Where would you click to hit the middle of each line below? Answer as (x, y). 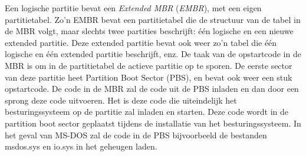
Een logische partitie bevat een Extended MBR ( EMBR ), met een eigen (133, 8)
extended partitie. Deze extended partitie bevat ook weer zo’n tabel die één (141, 42)
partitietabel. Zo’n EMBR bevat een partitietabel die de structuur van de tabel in (153, 19)
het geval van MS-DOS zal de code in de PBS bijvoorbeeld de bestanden (136, 135)
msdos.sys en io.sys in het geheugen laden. (81, 146)
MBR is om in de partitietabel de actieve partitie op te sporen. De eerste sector (149, 65)
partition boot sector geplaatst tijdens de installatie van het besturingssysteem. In (153, 123)
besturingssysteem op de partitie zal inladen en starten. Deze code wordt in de (147, 112)
